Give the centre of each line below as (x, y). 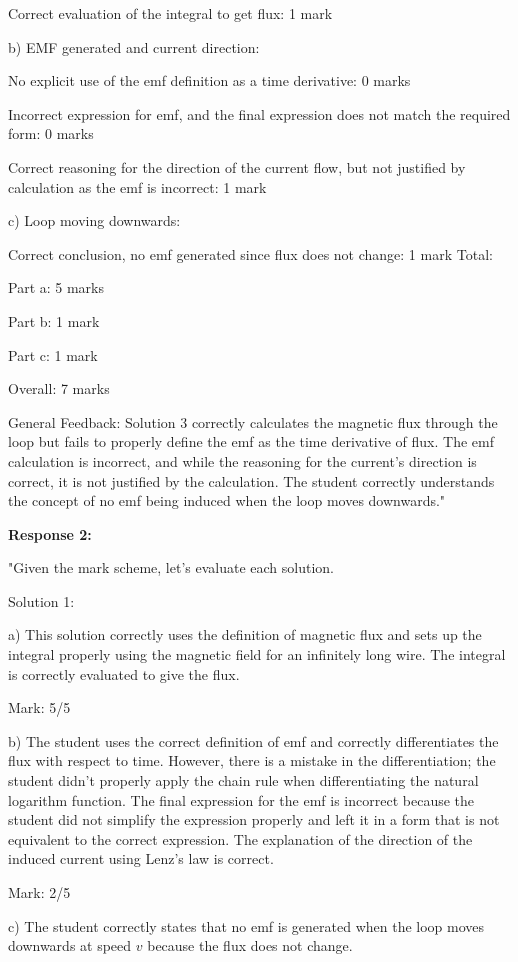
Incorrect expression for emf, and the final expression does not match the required (259, 113)
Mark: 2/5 (39, 892)
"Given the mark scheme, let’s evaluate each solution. (171, 567)
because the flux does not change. (250, 945)
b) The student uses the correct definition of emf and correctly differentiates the (253, 740)
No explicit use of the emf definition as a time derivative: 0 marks (209, 80)
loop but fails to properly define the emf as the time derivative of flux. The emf (251, 441)
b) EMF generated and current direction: (134, 46)
